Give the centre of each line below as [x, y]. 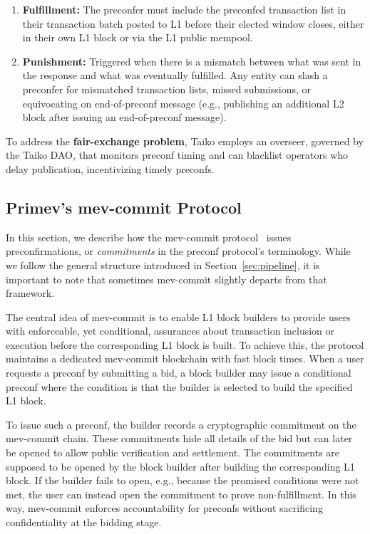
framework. [30, 293]
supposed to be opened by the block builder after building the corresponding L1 [180, 466]
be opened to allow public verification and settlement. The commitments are [173, 452]
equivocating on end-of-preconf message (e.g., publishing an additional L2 [183, 103]
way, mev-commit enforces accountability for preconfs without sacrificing [164, 508]
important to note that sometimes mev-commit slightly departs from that [166, 279]
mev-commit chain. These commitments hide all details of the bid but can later [179, 438]
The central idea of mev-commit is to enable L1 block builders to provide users [178, 316]
